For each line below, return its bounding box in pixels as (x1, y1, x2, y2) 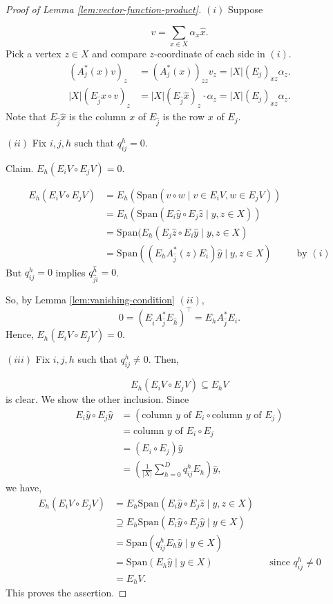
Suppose (227, 2, 263, 16)
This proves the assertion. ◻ (6, 585, 127, 600)
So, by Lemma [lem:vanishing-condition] (6, 292, 175, 307)
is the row (162, 109, 205, 124)
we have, (6, 480, 42, 495)
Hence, (6, 327, 34, 341)
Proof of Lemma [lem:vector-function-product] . (6, 2, 202, 16)
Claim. (6, 160, 34, 175)
